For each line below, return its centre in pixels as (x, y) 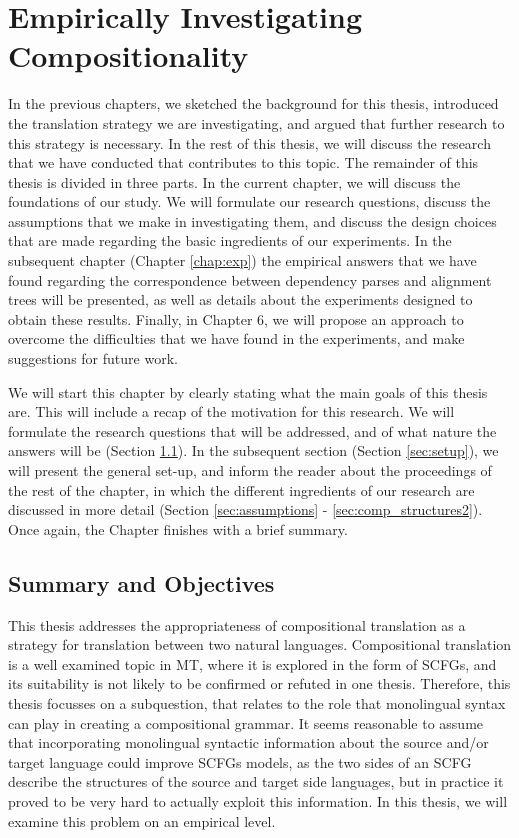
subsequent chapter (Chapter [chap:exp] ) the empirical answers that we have (242, 260)
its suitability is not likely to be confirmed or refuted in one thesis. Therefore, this (259, 683)
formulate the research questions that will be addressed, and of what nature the (252, 430)
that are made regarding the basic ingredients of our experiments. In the (230, 240)
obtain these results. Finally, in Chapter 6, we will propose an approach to (236, 318)
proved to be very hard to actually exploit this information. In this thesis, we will (258, 800)
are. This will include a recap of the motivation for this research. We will (231, 411)
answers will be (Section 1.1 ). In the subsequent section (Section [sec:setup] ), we (253, 450)
